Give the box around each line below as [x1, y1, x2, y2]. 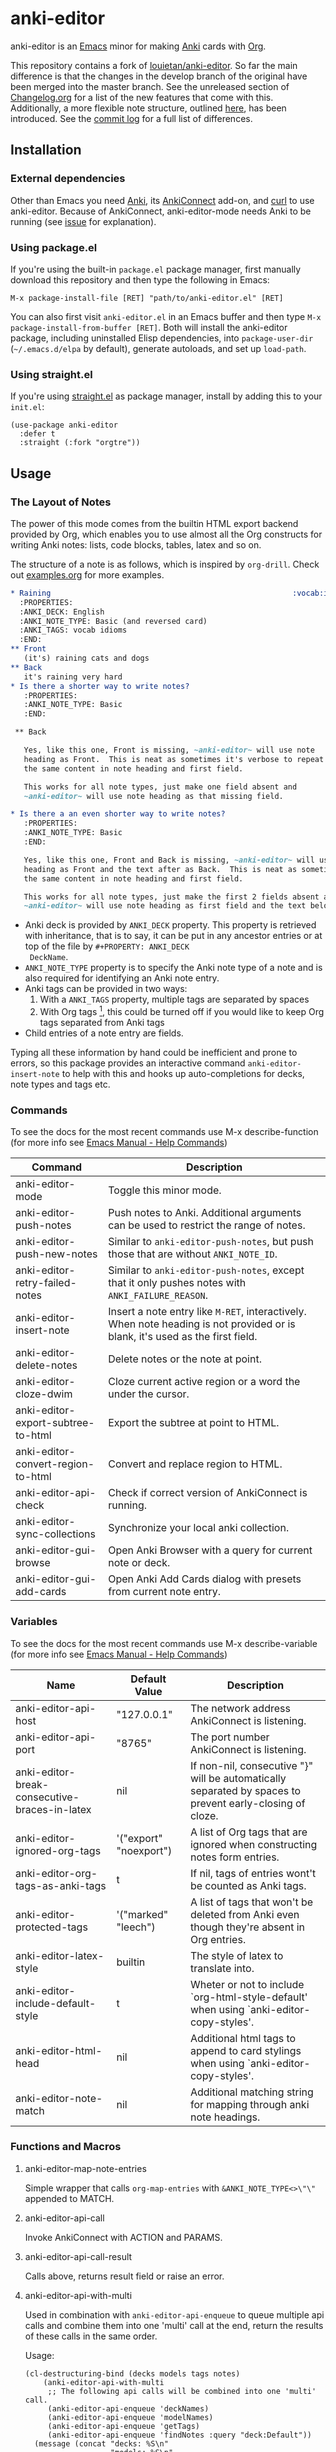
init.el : [10, 401, 45, 413]
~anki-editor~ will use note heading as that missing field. [23, 791, 284, 801]
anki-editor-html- [15, 2043, 103, 2057]
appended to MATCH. [24, 2192, 115, 2204]
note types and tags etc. [10, 1078, 111, 1090]
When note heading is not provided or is [108, 1317, 296, 1331]
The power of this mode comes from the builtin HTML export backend [10, 517, 299, 529]
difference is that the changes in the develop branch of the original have [10, 70, 308, 82]
